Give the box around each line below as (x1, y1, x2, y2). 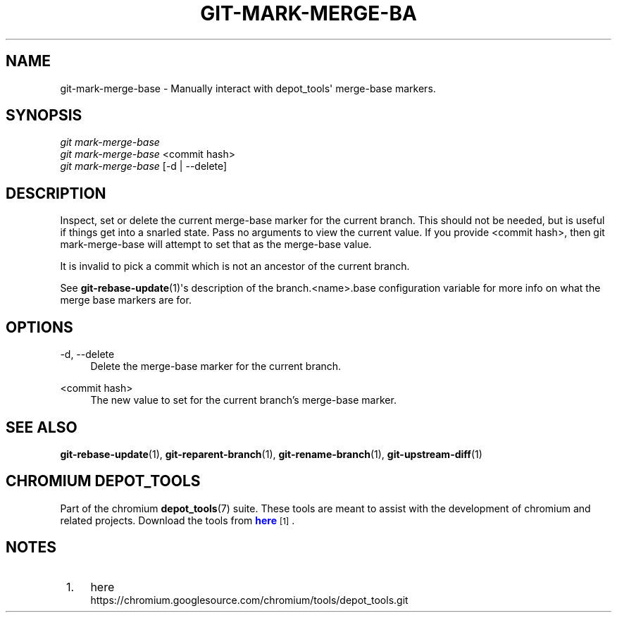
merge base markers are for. (60, 294, 192, 307)
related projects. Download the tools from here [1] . (60, 514, 295, 526)
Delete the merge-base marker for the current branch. (90, 360, 342, 373)
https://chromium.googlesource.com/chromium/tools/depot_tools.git (90, 593, 409, 606)
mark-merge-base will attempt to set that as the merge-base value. (60, 238, 372, 251)
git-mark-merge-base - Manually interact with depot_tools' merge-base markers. (60, 82, 436, 94)
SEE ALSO (6, 418, 77, 436)
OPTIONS (6, 318, 73, 336)
